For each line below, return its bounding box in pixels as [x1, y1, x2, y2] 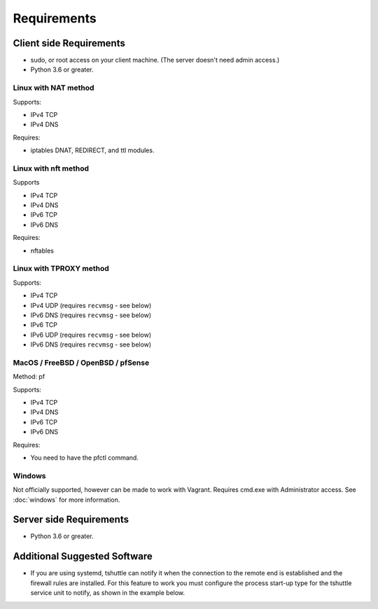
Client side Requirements [13, 37, 125, 49]
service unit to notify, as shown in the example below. [30, 589, 185, 597]
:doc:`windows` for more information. [13, 495, 120, 504]
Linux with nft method [13, 163, 89, 173]
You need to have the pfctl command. [30, 453, 139, 462]
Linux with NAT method [13, 83, 94, 93]
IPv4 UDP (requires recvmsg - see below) [30, 301, 152, 309]
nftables [30, 246, 54, 255]
